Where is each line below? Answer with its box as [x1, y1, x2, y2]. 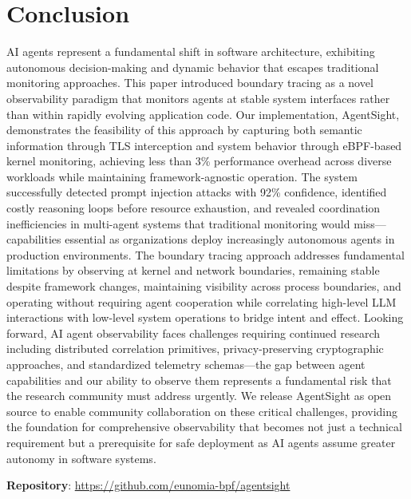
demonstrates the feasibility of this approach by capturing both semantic [6, 121, 362, 138]
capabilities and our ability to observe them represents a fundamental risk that [6, 371, 392, 388]
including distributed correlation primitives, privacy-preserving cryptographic [6, 340, 384, 357]
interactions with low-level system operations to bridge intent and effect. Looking [6, 309, 404, 326]
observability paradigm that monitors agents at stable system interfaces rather [6, 89, 390, 106]
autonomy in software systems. [6, 449, 156, 466]
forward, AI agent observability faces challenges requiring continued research [6, 324, 381, 341]
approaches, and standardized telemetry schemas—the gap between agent [6, 356, 366, 372]
